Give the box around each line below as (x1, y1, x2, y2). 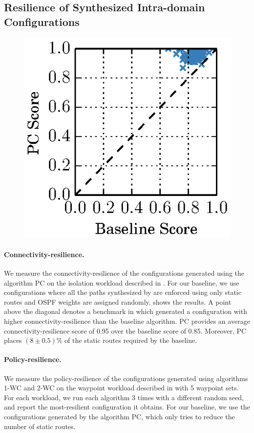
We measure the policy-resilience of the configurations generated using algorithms (4, 373, 248, 383)
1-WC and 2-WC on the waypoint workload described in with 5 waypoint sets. (4, 383, 239, 393)
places (4, 335, 22, 345)
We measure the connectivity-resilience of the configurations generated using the (4, 268, 244, 278)
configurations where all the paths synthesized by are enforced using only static (4, 287, 241, 297)
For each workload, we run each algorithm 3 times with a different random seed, (4, 392, 244, 402)
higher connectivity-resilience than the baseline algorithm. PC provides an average (4, 316, 250, 326)
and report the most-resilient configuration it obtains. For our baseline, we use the (4, 402, 250, 412)
